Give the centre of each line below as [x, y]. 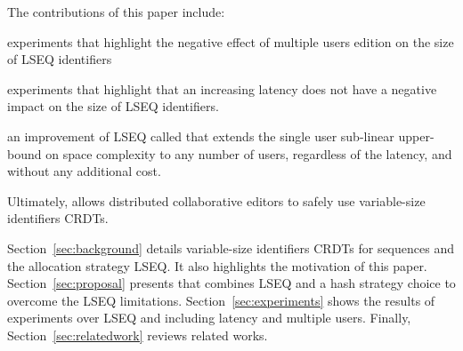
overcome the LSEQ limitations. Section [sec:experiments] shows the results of [221, 300]
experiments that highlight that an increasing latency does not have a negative [222, 88]
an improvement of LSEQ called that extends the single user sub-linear [201, 136]
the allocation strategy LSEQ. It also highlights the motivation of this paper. [217, 265]
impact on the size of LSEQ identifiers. [113, 106]
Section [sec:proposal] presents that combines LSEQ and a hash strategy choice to [231, 283]
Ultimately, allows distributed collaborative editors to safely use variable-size [216, 200]
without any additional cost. [84, 171]
